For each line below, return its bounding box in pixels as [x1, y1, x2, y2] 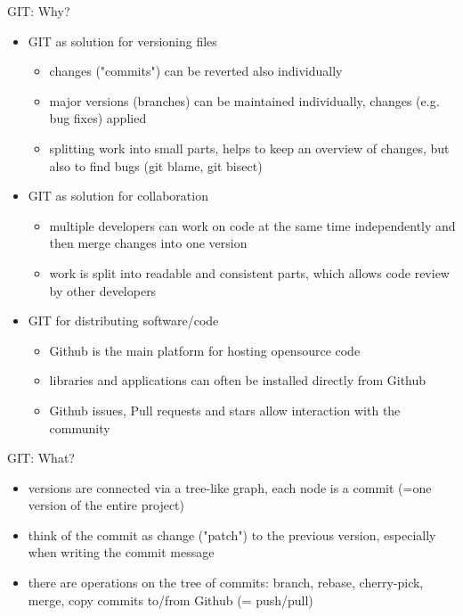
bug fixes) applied [49, 109, 147, 127]
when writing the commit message [28, 543, 215, 562]
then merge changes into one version [49, 234, 248, 252]
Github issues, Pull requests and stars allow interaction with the [49, 400, 401, 419]
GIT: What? [7, 448, 75, 467]
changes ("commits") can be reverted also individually [49, 62, 343, 80]
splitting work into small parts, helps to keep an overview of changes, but [49, 138, 450, 157]
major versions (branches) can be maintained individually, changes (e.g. [49, 91, 440, 110]
